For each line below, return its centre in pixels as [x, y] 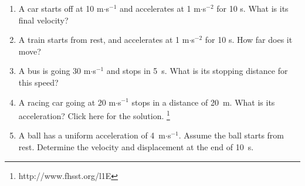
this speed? [38, 82]
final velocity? [43, 20]
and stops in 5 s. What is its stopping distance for [197, 71]
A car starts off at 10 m [61, 8]
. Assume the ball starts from [231, 135]
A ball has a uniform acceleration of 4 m [92, 135]
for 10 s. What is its [253, 8]
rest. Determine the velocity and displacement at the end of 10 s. [136, 147]
